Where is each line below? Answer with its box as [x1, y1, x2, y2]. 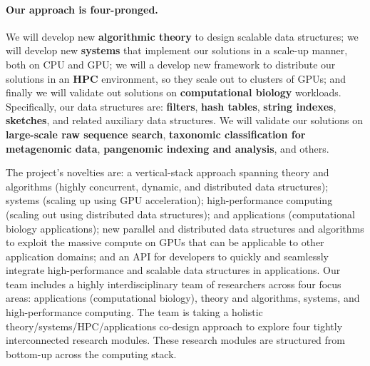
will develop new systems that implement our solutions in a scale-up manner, [6, 43, 348, 58]
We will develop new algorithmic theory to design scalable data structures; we [6, 29, 359, 44]
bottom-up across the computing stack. [6, 346, 177, 361]
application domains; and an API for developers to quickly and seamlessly [6, 248, 329, 263]
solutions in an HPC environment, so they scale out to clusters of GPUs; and [6, 71, 346, 86]
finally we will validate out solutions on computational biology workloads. [6, 85, 341, 100]
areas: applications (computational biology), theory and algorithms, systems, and [6, 290, 360, 305]
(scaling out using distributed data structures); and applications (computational [6, 206, 355, 221]
